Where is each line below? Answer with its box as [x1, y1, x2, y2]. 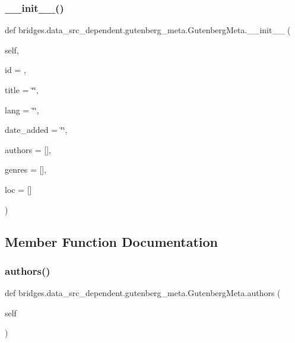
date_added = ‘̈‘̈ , [5, 123, 68, 136]
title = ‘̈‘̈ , [5, 84, 39, 96]
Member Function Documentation [5, 232, 218, 250]
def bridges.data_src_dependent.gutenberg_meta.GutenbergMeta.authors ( [5, 287, 281, 299]
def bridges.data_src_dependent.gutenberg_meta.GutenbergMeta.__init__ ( [5, 24, 291, 36]
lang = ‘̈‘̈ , [5, 103, 39, 116]
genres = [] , [5, 163, 47, 176]
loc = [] [5, 183, 32, 195]
